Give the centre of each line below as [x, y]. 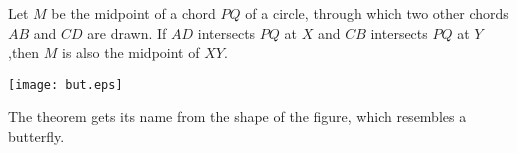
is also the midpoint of [131, 52]
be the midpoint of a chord [133, 13]
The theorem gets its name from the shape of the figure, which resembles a [237, 116]
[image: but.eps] [65, 84]
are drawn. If [127, 32]
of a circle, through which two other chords [377, 13]
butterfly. [36, 136]
